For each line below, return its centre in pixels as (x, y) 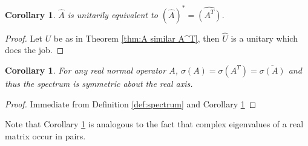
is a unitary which (264, 38)
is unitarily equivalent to (113, 14)
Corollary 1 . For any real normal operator (86, 70)
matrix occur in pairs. (45, 135)
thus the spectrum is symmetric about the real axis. (99, 83)
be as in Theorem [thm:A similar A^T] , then (136, 38)
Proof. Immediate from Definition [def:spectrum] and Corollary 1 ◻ (131, 103)
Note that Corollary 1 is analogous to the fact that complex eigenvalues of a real (154, 124)
